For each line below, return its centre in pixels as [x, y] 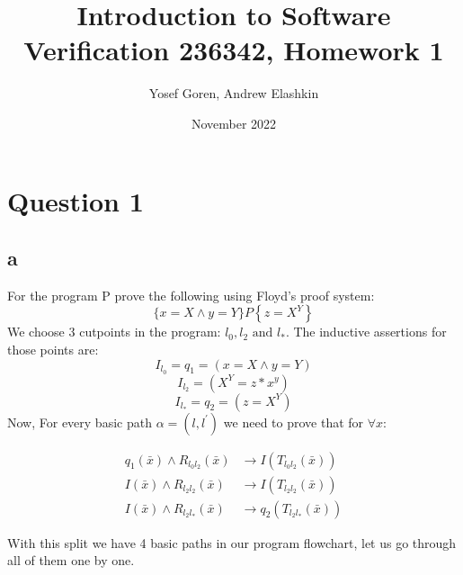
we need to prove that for [294, 422]
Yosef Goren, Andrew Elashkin [234, 93]
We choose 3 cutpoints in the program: [114, 332]
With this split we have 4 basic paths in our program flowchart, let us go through [232, 542]
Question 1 [76, 200]
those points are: [53, 350]
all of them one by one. [71, 560]
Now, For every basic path [80, 422]
